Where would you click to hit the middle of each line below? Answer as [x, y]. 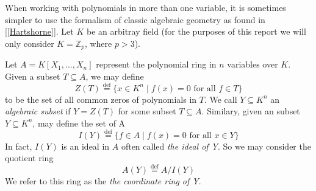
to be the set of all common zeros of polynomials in [101, 99]
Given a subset [33, 76]
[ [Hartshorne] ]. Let [39, 31]
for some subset [147, 111]
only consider [30, 43]
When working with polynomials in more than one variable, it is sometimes [145, 7]
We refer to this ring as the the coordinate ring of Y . [103, 181]
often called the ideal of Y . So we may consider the [216, 146]
